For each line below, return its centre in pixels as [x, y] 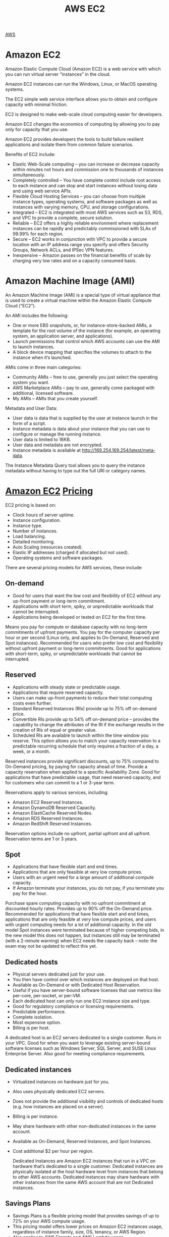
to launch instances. [34, 347]
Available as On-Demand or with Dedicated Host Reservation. [76, 985]
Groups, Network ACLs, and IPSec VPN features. [63, 250]
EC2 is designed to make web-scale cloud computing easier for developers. [84, 115]
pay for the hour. [30, 893]
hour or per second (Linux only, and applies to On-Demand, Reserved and [82, 637]
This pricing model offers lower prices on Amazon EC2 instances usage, [88, 1226]
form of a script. [29, 423]
